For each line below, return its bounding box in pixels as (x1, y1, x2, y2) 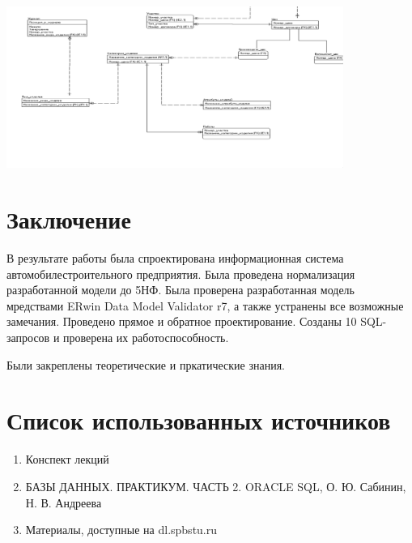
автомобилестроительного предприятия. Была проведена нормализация (6, 265, 355, 282)
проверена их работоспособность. (63, 329, 229, 346)
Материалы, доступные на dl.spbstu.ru (25, 521, 218, 538)
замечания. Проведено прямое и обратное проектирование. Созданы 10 (6, 313, 357, 330)
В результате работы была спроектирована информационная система (6, 250, 344, 267)
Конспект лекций (25, 451, 109, 468)
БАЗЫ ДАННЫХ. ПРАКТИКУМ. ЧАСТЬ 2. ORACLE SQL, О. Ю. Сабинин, (25, 477, 406, 494)
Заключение (6, 203, 131, 236)
